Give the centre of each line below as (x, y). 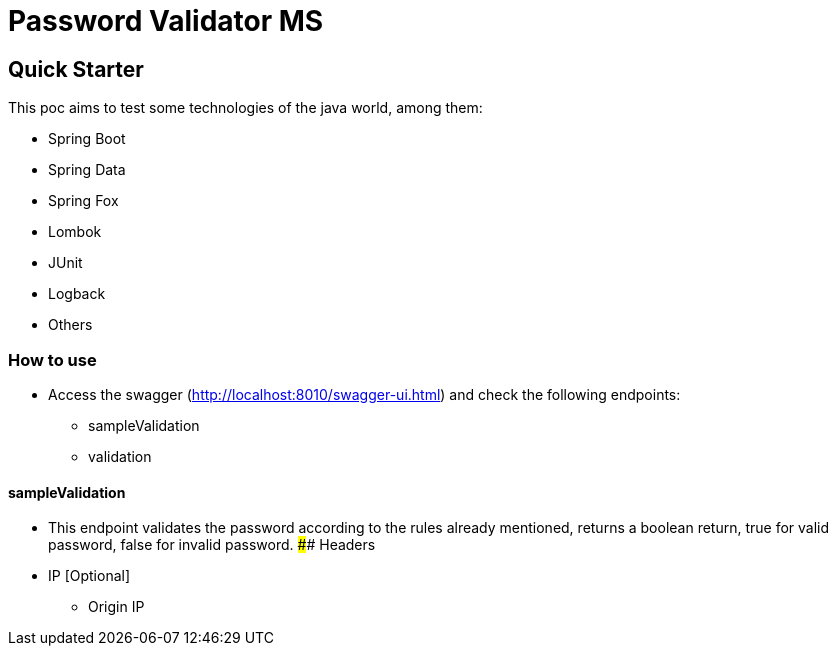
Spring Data (87, 170)
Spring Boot (87, 139)
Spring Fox (83, 201)
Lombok (75, 232)
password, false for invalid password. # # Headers (212, 545)
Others (70, 325)
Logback (77, 294)
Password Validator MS (166, 21)
